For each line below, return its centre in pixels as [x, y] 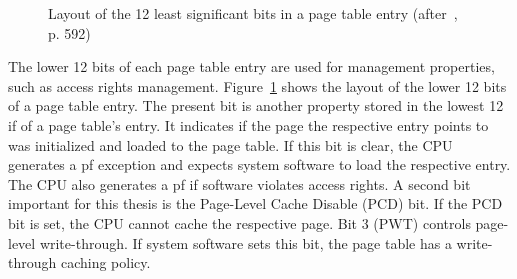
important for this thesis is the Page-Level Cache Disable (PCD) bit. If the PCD [255, 203]
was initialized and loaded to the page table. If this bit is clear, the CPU [230, 144]
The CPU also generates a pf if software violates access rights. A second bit [239, 183]
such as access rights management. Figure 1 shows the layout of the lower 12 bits [257, 85]
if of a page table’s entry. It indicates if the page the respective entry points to [248, 124]
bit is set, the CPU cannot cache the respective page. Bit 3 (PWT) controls [239, 222]
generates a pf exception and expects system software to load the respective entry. [259, 164]
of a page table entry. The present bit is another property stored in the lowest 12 [256, 105]
